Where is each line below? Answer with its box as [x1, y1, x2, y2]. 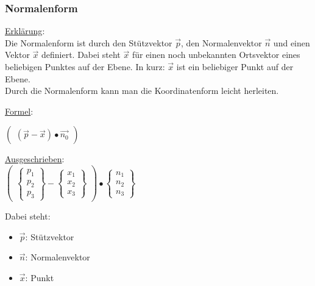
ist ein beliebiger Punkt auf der [176, 60, 294, 73]
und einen [273, 36, 310, 49]
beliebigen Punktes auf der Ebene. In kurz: [5, 60, 165, 73]
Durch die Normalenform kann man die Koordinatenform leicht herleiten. [5, 84, 279, 97]
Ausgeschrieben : [5, 152, 65, 165]
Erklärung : [5, 24, 45, 37]
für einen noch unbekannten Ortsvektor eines [132, 48, 300, 61]
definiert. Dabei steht [41, 48, 121, 61]
